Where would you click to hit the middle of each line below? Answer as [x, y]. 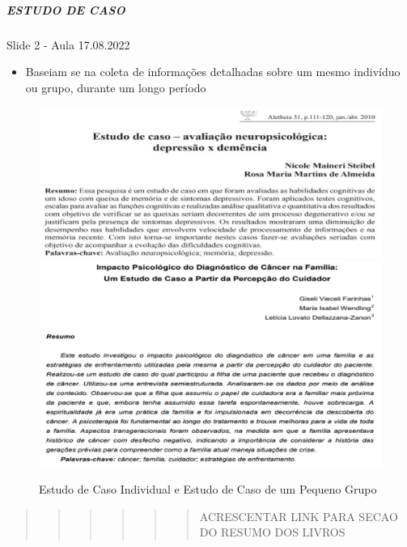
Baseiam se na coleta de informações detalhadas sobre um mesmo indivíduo [213, 72]
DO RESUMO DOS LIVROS [272, 532]
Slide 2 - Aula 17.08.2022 [68, 44]
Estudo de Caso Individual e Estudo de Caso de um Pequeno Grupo [208, 489]
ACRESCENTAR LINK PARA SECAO [299, 516]
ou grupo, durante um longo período [116, 87]
